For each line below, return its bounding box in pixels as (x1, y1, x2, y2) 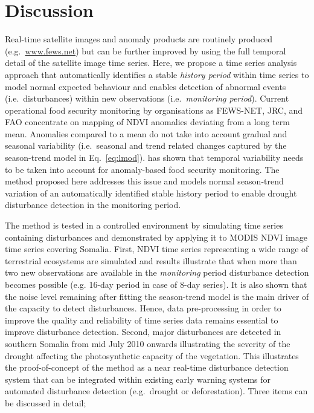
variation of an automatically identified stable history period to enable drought (5, 186, 297, 199)
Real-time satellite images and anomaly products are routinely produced (5, 33, 273, 45)
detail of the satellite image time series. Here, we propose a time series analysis (5, 56, 297, 69)
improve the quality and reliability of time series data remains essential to (5, 313, 278, 326)
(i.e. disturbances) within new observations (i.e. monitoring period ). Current (5, 92, 289, 105)
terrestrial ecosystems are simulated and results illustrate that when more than (5, 254, 297, 267)
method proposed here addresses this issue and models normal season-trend (5, 175, 284, 187)
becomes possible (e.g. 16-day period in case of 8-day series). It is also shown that (5, 278, 307, 290)
